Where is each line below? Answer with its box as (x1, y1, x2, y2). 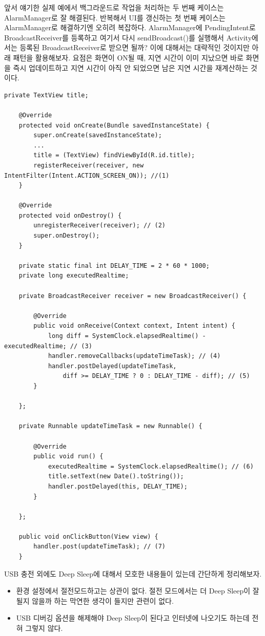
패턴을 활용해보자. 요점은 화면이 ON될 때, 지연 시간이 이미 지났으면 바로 (13, 52, 243, 62)
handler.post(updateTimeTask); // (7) (33, 543, 166, 550)
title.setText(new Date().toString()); (48, 473, 184, 480)
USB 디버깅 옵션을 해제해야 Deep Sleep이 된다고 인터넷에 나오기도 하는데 (16, 612, 250, 623)
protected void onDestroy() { (18, 211, 122, 219)
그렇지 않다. (25, 623, 63, 633)
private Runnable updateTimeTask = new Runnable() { (18, 422, 202, 430)
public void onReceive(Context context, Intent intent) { (33, 322, 236, 330)
